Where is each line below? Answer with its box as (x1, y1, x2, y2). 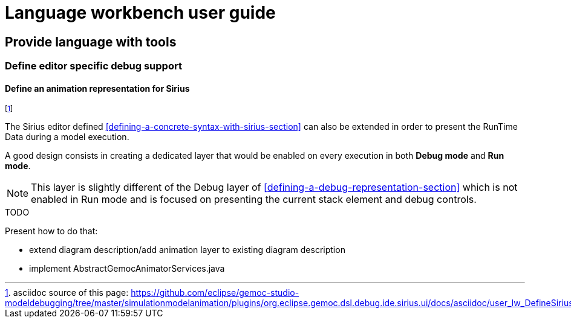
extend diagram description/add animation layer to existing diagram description (29, 245, 345, 255)
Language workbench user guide (5, 2, 276, 23)
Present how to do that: (5, 226, 98, 237)
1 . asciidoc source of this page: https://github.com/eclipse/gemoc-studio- (5, 287, 299, 298)
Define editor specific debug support (5, 60, 182, 72)
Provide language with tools (5, 34, 177, 50)
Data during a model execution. (5, 132, 129, 142)
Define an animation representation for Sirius (5, 83, 190, 94)
